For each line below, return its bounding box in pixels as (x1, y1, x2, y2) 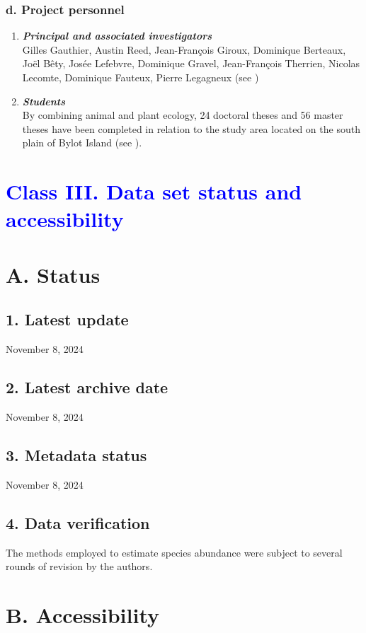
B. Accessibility (6, 600, 160, 629)
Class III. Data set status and (6, 177, 302, 206)
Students (22, 93, 66, 108)
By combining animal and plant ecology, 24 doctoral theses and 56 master (22, 108, 343, 122)
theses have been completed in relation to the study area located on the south (22, 121, 360, 136)
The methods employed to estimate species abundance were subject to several (6, 545, 343, 559)
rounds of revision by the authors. (6, 559, 153, 574)
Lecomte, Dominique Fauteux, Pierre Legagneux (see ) (22, 70, 259, 84)
